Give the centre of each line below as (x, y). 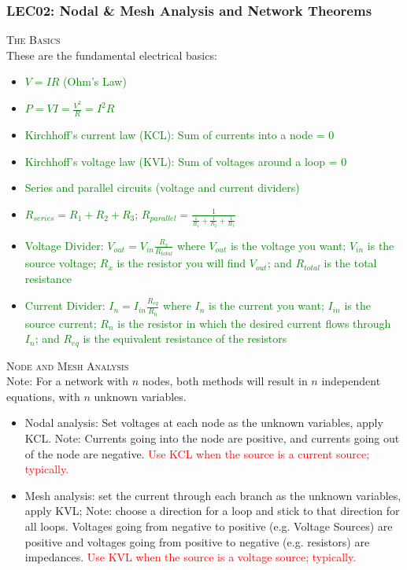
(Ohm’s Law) (95, 81)
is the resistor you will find (181, 263)
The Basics (33, 40)
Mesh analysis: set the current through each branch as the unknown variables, (213, 495)
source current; (61, 323)
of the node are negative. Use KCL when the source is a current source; (197, 453)
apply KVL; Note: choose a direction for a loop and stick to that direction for (212, 511)
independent (351, 381)
